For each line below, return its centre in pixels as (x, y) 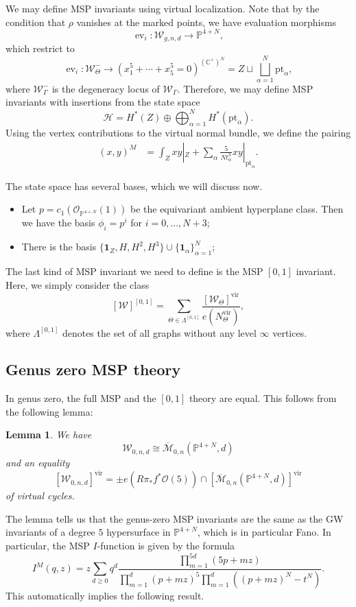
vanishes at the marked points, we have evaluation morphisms (206, 22)
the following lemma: (49, 411)
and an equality (38, 463)
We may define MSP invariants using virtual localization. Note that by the (163, 8)
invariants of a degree (50, 532)
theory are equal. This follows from (263, 398)
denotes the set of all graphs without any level (159, 332)
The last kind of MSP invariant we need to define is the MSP (134, 271)
